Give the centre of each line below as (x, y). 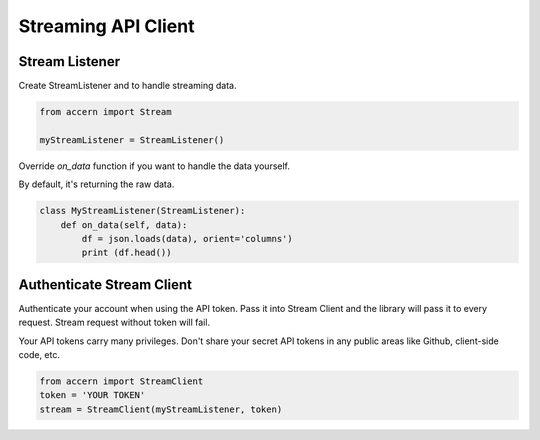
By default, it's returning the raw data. (96, 184)
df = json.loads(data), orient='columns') (187, 238)
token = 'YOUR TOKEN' (92, 395)
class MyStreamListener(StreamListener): (142, 211)
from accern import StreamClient (121, 381)
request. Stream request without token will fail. (114, 322)
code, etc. (39, 355)
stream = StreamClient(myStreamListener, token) (161, 409)
